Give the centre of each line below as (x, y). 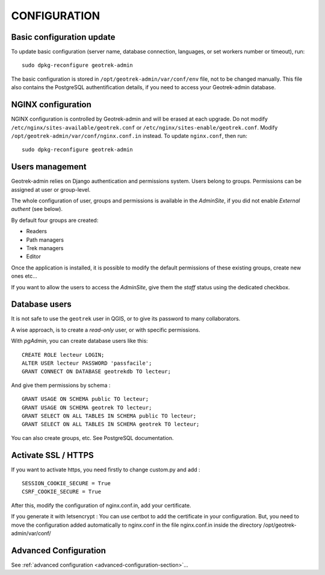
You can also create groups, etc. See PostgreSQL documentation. (92, 438)
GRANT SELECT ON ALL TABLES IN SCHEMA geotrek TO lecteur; (111, 424)
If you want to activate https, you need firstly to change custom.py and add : (106, 470)
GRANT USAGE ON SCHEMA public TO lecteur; (85, 399)
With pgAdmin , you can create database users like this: (79, 341)
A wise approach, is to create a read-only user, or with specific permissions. (106, 330)
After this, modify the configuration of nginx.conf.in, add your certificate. (101, 505)
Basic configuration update (63, 37)
